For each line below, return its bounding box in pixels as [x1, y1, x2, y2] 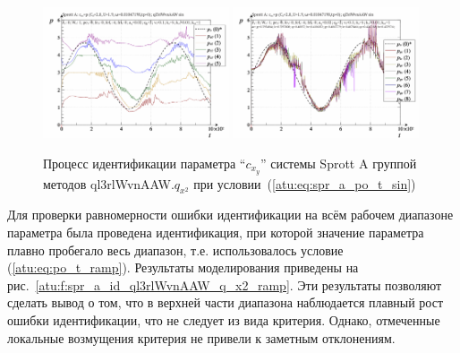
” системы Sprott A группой [260, 153, 417, 172]
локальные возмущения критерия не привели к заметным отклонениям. [7, 328, 396, 347]
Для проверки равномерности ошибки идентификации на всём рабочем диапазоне [7, 205, 454, 224]
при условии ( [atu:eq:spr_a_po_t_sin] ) [193, 174, 416, 193]
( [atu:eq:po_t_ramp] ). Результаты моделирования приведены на [7, 258, 359, 277]
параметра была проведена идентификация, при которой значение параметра [7, 222, 424, 241]
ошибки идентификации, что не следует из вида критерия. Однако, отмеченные [7, 310, 440, 329]
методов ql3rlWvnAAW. [43, 174, 175, 193]
